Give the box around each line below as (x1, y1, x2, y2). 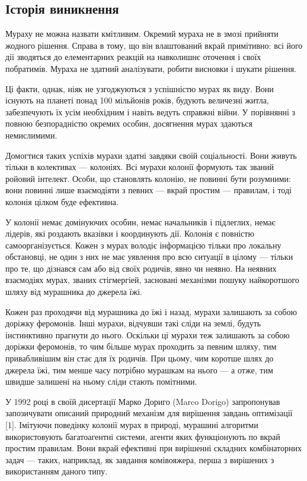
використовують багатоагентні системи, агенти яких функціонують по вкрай (5, 430, 280, 442)
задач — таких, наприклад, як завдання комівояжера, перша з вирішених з (5, 453, 274, 466)
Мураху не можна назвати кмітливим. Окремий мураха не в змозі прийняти (5, 27, 279, 40)
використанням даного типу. (5, 465, 108, 477)
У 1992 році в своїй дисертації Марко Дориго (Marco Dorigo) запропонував (5, 395, 280, 407)
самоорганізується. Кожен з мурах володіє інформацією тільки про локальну (5, 238, 282, 251)
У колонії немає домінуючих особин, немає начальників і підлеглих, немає (5, 215, 276, 228)
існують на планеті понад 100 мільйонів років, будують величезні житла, (5, 94, 269, 106)
